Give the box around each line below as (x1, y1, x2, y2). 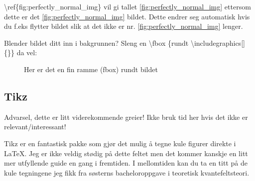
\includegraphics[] (190, 37, 245, 48)
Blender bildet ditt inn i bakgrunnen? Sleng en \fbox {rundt (4, 37, 189, 48)
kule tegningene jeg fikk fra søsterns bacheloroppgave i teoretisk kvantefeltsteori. (4, 167, 250, 178)
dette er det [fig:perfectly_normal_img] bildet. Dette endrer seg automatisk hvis (4, 11, 250, 21)
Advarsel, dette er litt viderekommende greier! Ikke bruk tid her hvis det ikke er (4, 111, 248, 122)
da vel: (16, 47, 37, 58)
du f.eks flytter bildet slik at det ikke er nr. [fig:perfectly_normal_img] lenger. (4, 21, 243, 31)
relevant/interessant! (4, 121, 66, 132)
